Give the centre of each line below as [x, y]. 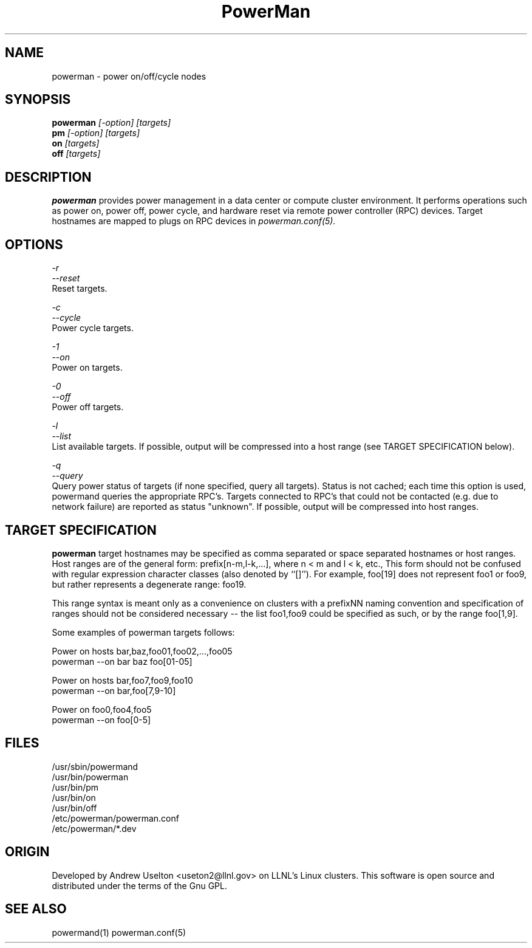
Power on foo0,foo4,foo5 [102, 709]
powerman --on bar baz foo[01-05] [122, 661]
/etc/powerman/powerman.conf [115, 818]
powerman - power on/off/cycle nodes [129, 76]
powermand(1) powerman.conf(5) [119, 932]
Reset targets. [80, 289]
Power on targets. [87, 368]
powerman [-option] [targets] [111, 123]
